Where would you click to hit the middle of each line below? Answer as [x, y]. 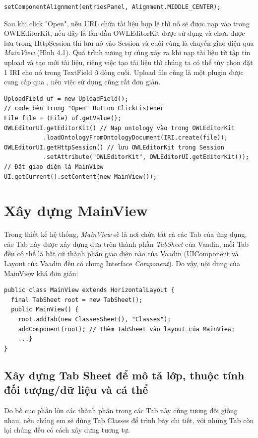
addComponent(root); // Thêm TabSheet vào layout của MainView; [127, 329]
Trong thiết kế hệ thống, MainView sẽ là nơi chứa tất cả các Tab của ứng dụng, [126, 234]
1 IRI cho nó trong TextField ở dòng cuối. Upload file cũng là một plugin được [124, 72]
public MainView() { [45, 310]
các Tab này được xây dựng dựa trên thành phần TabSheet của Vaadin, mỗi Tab [127, 244]
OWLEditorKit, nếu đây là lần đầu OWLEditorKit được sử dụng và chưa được [125, 33]
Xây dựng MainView [76, 210]
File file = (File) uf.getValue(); [63, 118]
